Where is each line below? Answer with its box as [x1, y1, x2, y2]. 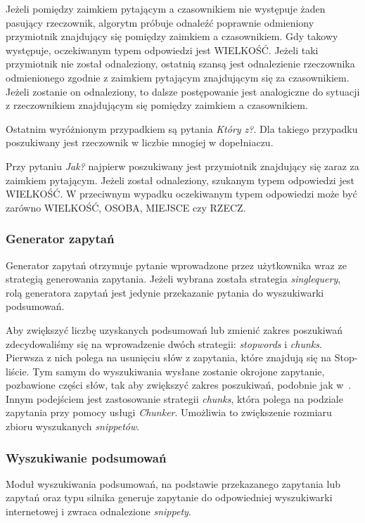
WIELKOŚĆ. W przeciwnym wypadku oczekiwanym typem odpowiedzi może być [6, 186, 357, 201]
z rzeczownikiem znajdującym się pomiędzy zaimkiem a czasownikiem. [6, 98, 308, 112]
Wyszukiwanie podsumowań [6, 448, 167, 466]
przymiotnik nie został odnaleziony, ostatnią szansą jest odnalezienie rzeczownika [6, 56, 355, 71]
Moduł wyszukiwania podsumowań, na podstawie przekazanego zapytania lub [6, 476, 340, 491]
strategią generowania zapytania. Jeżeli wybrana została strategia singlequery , [6, 271, 341, 286]
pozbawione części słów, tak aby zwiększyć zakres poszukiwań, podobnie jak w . [6, 377, 352, 392]
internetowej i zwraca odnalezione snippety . [6, 504, 191, 519]
